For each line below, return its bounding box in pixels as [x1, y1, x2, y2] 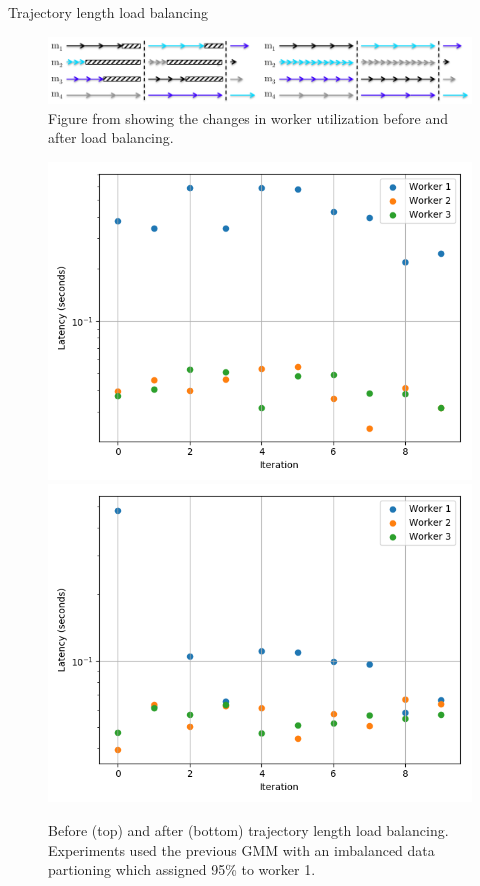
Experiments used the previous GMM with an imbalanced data [48, 839, 435, 860]
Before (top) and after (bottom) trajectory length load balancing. [48, 820, 449, 841]
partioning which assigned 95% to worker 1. [48, 859, 316, 880]
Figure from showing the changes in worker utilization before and [48, 107, 448, 128]
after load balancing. [48, 127, 174, 148]
